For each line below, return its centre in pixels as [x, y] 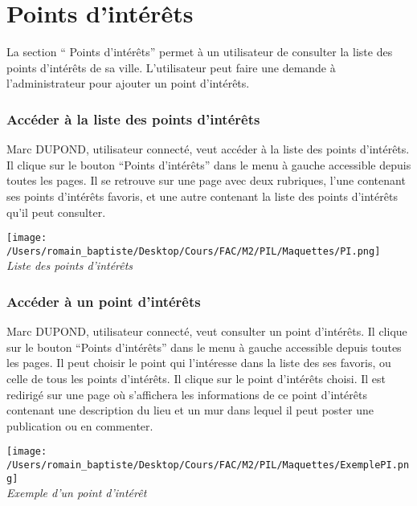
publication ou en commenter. [80, 425]
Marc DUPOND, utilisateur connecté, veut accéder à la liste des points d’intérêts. [208, 149]
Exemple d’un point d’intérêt [77, 493]
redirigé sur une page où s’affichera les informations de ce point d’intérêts [187, 394]
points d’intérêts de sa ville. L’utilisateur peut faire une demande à [171, 67]
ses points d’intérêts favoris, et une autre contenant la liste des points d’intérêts [202, 196]
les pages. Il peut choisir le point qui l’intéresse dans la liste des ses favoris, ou [199, 363]
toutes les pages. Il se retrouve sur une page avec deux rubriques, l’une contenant [206, 180]
